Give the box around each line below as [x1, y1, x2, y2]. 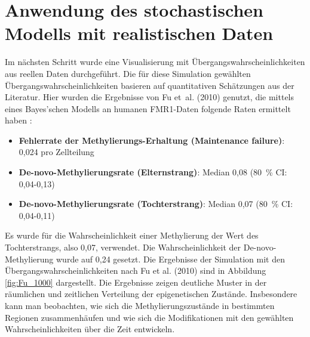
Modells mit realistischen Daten [5, 21, 274, 45]
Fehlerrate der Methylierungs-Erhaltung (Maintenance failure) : [19, 134, 285, 146]
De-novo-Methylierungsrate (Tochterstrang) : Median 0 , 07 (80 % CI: [19, 197, 293, 210]
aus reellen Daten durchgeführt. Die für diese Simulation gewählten [5, 67, 251, 79]
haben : [5, 114, 32, 126]
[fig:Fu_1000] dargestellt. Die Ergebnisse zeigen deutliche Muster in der [5, 276, 267, 288]
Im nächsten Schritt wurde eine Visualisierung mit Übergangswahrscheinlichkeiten [5, 55, 305, 68]
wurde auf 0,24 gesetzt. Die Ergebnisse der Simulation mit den [56, 252, 286, 265]
